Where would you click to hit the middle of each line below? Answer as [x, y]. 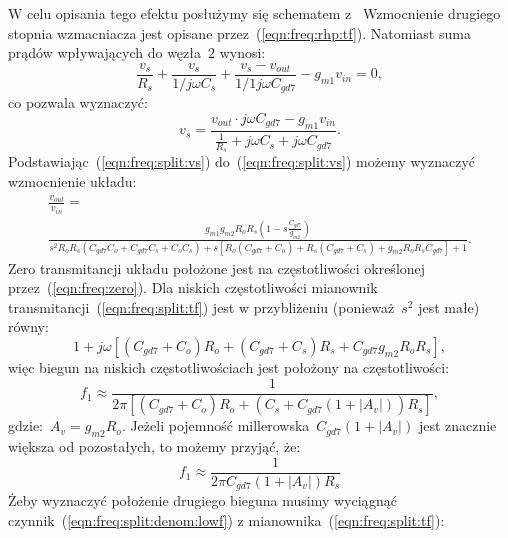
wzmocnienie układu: [72, 180]
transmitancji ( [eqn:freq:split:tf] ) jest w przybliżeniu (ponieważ [201, 306]
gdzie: [25, 425]
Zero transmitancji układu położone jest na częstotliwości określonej [217, 267]
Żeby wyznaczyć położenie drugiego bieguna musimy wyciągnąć [203, 500]
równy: [28, 326]
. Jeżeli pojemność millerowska [215, 425]
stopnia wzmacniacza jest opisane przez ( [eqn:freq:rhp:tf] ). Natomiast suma [239, 32]
